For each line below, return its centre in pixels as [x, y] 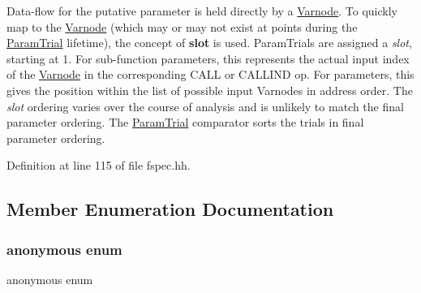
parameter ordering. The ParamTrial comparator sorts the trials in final [185, 122]
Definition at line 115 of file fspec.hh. [99, 165]
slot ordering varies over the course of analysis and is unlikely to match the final [205, 106]
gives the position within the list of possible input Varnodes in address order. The [210, 90]
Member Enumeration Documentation [170, 209]
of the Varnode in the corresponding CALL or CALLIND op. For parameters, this [210, 74]
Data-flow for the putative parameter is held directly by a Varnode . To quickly [202, 11]
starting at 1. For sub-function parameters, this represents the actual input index [208, 58]
